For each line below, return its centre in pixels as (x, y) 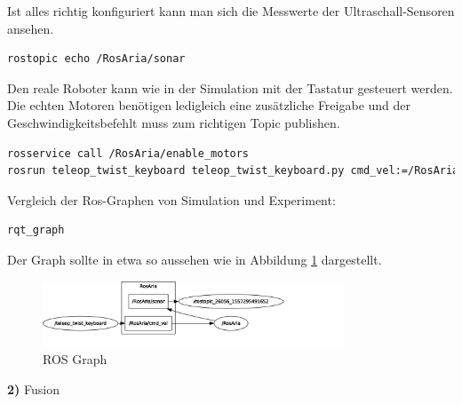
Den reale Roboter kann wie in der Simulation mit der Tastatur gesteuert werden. (230, 87)
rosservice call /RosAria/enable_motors (128, 153)
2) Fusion (33, 388)
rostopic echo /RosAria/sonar (96, 59)
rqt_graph (36, 230)
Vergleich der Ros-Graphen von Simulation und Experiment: (171, 199)
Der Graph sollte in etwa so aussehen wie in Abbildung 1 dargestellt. (195, 259)
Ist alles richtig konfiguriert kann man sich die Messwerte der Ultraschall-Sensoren (231, 11)
